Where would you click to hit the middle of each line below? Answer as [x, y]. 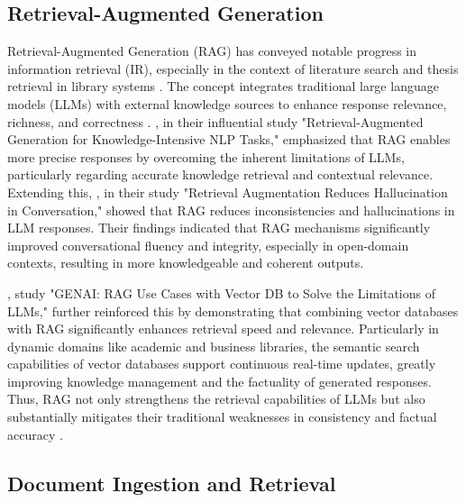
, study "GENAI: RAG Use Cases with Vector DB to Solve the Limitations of [222, 292]
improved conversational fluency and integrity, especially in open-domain [208, 245]
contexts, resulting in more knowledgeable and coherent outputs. [186, 263]
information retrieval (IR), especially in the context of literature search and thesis [233, 68]
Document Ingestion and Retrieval [172, 483]
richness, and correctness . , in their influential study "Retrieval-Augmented [215, 121]
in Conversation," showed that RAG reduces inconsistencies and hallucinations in [231, 210]
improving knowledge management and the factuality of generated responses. [219, 381]
